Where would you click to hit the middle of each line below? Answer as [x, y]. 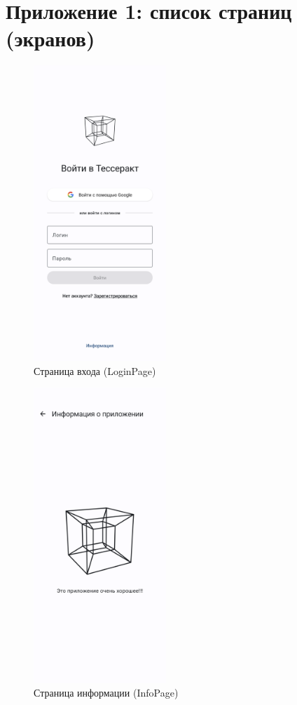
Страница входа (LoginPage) [95, 370]
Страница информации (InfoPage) [106, 693]
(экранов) [50, 38]
